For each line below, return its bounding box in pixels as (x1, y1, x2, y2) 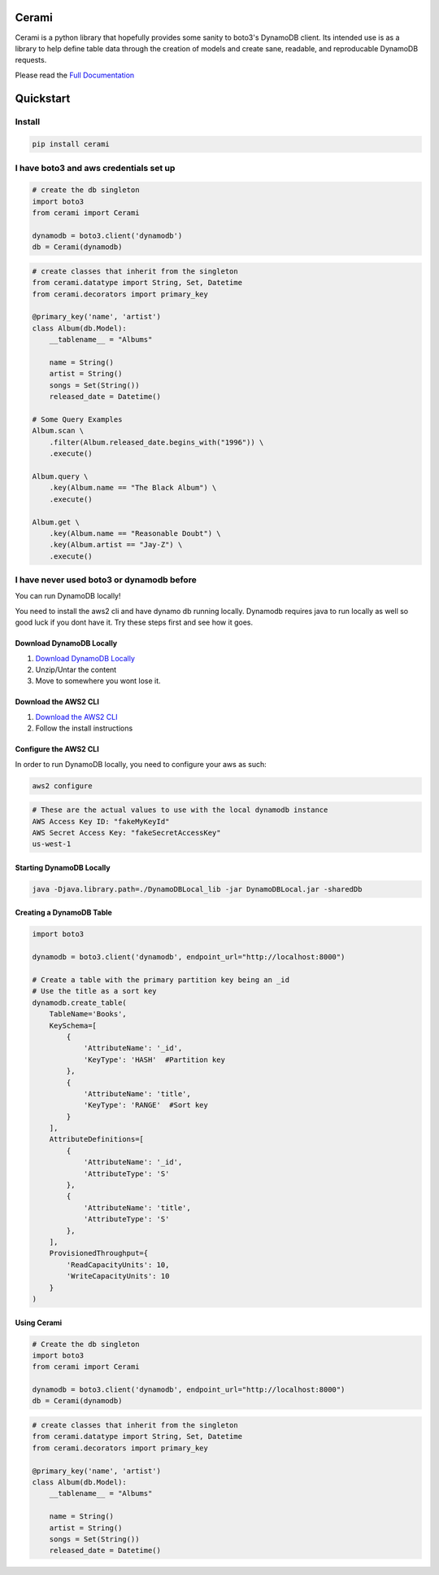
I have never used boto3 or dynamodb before (15, 574, 197, 586)
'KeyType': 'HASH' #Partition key (83, 1055, 225, 1064)
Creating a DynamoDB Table (15, 908, 113, 918)
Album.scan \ (32, 426, 85, 436)
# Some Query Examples (32, 415, 123, 423)
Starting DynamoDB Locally (15, 862, 111, 872)
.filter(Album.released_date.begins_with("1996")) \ (49, 437, 264, 447)
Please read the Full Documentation (15, 70, 135, 80)
